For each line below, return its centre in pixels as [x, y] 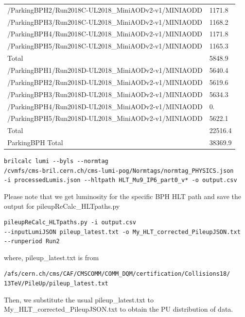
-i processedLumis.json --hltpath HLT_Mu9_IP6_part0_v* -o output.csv [121, 180]
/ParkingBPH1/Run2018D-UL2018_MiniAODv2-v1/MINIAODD [105, 70]
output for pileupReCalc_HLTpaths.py [62, 206]
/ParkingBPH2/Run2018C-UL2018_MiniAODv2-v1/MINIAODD [105, 9]
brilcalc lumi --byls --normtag [56, 161]
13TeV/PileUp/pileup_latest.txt [56, 284]
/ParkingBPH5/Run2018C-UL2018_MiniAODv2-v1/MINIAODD [105, 46]
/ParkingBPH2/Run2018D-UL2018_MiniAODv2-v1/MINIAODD [105, 82]
